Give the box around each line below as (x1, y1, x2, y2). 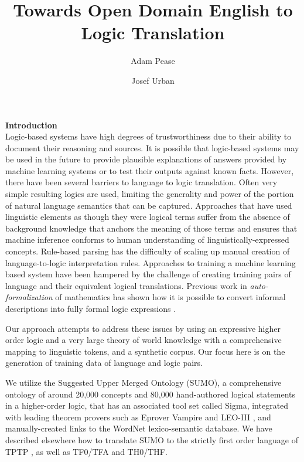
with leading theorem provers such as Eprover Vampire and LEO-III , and (5, 410, 271, 423)
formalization (5, 291, 53, 303)
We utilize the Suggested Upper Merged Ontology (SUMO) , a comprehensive (5, 376, 282, 388)
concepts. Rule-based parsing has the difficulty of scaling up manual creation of (5, 245, 290, 257)
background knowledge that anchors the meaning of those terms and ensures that (5, 222, 298, 234)
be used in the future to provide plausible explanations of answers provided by (5, 153, 287, 165)
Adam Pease (131, 55, 175, 67)
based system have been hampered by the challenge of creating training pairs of (5, 268, 291, 280)
